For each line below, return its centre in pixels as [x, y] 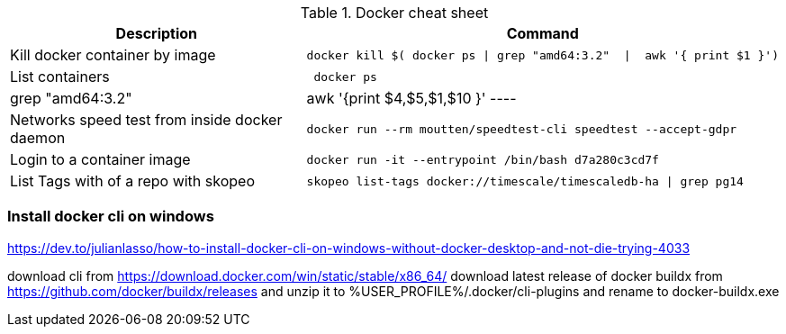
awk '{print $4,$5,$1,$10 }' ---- [411, 98]
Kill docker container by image [113, 55]
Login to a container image [100, 159]
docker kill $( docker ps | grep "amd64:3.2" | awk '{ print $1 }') [542, 55]
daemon [38, 138]
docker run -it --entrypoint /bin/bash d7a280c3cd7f [483, 159]
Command [542, 33]
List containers [60, 77]
